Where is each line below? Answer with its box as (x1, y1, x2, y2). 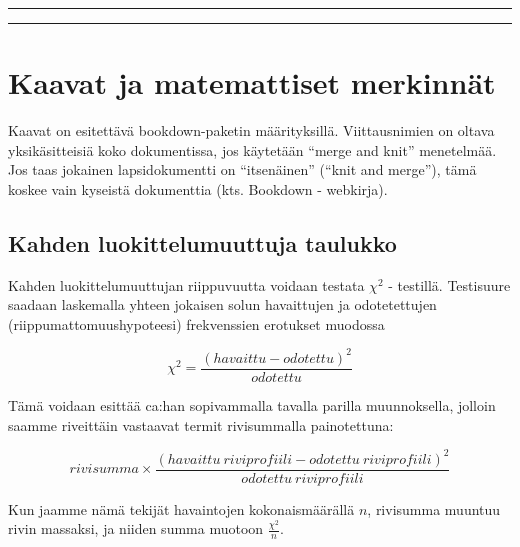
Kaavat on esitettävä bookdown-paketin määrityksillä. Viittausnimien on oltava (8, 120, 495, 141)
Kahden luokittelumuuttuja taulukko (8, 227, 397, 258)
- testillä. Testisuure (388, 274, 511, 295)
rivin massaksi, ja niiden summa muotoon (8, 518, 264, 539)
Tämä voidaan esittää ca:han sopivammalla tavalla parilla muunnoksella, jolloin (8, 395, 496, 416)
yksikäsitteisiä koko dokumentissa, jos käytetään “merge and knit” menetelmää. (8, 139, 497, 160)
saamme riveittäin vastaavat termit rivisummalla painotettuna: (8, 414, 394, 435)
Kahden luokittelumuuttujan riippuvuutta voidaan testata (8, 274, 365, 295)
